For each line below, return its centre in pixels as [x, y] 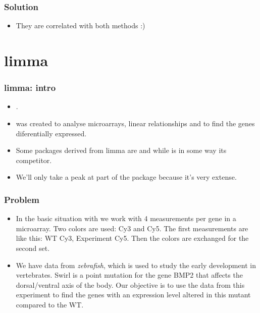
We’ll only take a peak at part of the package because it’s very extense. [126, 177]
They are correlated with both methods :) [81, 25]
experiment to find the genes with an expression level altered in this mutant [133, 295]
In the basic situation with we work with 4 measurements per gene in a [126, 218]
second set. [33, 248]
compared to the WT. [50, 304]
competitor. [34, 160]
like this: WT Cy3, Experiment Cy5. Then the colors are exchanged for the [132, 238]
